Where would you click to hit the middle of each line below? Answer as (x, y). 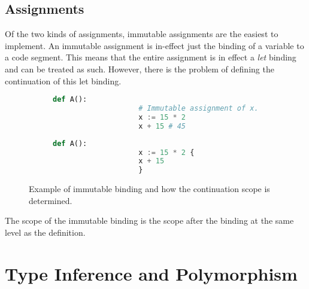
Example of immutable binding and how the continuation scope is (149, 189)
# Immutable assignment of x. (199, 109)
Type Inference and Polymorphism (151, 273)
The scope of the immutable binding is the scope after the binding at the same (149, 220)
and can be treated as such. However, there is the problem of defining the (140, 69)
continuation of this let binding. (63, 80)
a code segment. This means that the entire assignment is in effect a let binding (151, 57)
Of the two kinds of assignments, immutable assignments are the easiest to (142, 34)
